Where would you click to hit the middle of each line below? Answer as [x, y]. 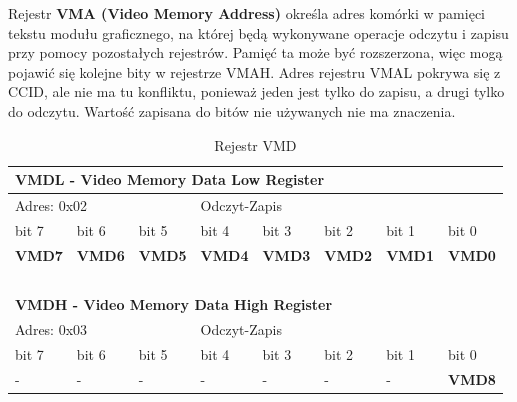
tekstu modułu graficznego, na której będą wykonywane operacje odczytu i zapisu [258, 32]
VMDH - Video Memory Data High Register [174, 304]
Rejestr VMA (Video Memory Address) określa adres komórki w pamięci [246, 13]
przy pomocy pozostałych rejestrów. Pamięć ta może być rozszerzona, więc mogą [255, 52]
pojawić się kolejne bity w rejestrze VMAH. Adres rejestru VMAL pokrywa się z [254, 71]
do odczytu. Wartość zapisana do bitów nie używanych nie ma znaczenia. [232, 110]
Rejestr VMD [255, 144]
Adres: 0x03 [51, 329]
